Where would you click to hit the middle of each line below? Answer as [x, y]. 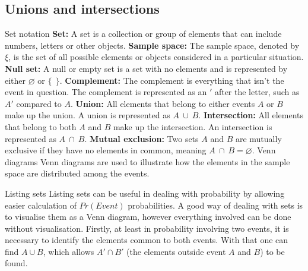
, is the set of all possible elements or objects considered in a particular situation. [156, 57]
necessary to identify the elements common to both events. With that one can [147, 240]
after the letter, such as [257, 92]
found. [16, 263]
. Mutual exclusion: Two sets [142, 138]
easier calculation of [41, 205]
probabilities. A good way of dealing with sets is [215, 205]
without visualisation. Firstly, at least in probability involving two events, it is [147, 228]
